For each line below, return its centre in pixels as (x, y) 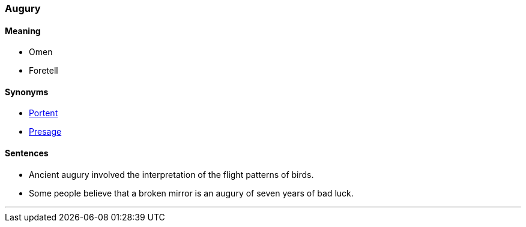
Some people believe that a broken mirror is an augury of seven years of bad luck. (191, 193)
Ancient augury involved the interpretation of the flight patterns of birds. (171, 174)
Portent (44, 113)
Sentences (27, 153)
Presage (45, 132)
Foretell (44, 71)
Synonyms (27, 92)
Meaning (23, 31)
